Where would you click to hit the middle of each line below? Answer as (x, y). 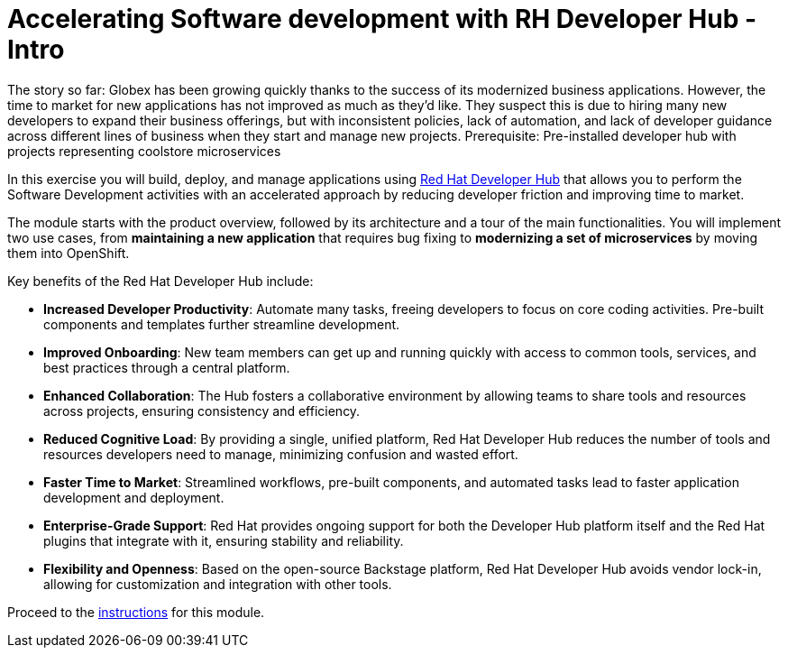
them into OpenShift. (69, 253)
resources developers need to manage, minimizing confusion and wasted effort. (281, 454)
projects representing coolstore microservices (144, 151)
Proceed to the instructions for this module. (136, 612)
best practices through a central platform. (167, 367)
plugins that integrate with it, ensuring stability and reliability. (224, 540)
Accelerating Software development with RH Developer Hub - (382, 19)
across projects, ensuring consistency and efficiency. (202, 411)
